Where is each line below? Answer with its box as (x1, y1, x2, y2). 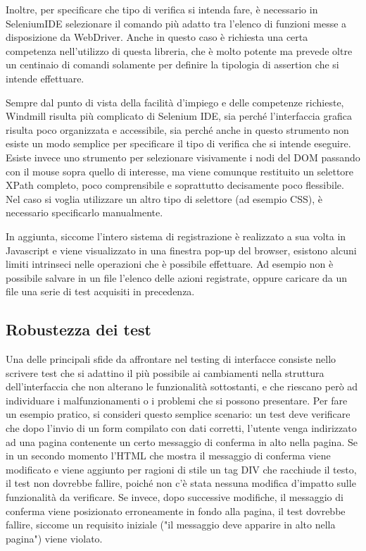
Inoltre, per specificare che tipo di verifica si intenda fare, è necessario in (6, 2, 318, 16)
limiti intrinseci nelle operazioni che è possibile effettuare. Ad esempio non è (6, 256, 334, 271)
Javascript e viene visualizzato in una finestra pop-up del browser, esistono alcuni (6, 242, 357, 257)
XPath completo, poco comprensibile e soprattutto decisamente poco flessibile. (6, 178, 344, 192)
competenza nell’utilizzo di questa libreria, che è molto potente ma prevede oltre (6, 43, 353, 58)
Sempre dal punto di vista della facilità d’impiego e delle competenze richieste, (6, 94, 344, 109)
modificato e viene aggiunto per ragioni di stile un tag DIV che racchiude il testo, (6, 462, 357, 476)
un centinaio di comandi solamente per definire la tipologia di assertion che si (6, 57, 339, 72)
